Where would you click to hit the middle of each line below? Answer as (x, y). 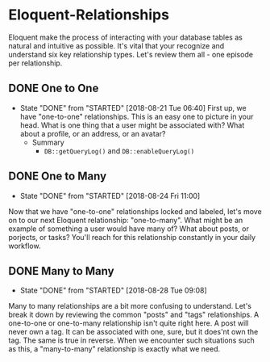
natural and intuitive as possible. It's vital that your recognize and (116, 45)
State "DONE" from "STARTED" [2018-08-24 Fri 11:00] (110, 196)
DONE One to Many (58, 177)
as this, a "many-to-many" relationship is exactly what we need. (114, 349)
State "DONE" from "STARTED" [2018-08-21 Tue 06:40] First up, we (133, 107)
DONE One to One (54, 88)
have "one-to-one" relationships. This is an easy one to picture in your (137, 116)
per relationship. (35, 63)
